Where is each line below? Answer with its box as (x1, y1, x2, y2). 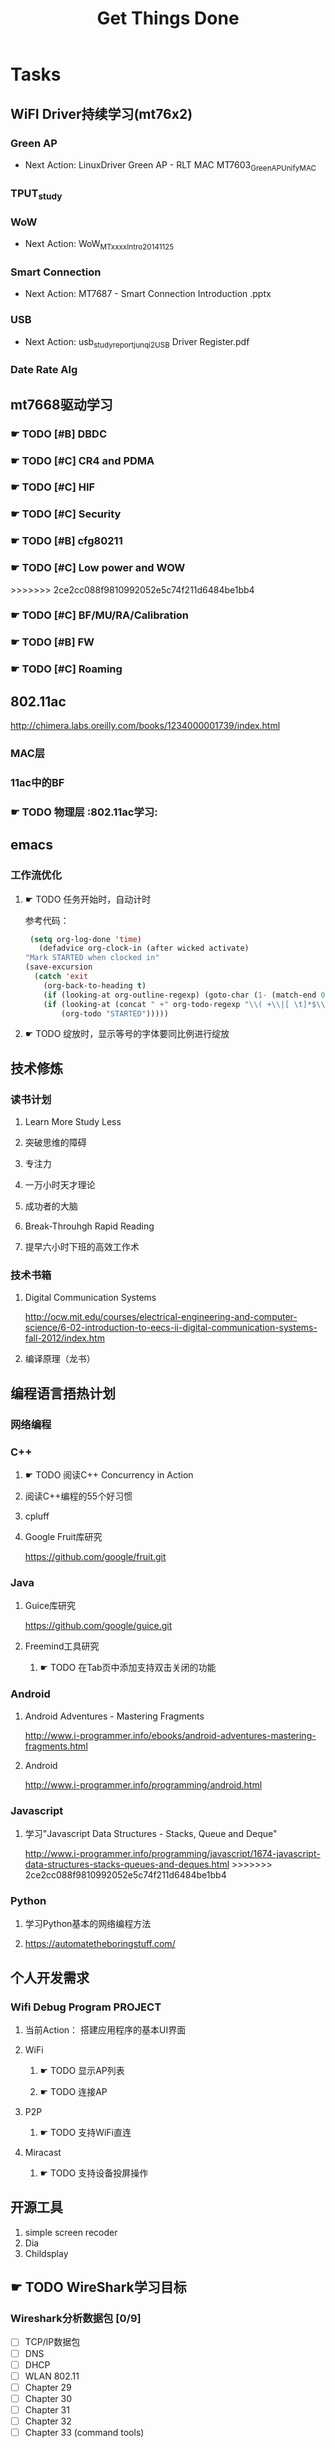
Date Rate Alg (10, 363, 78, 377)
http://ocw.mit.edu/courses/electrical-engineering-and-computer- (24, 1311, 298, 1323)
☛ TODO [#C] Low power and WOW (10, 561, 186, 575)
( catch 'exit (34, 972, 89, 982)
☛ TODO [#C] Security (10, 507, 122, 521)
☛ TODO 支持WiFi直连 (39, 2126, 132, 2138)
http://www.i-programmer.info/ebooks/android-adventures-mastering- (24, 1729, 317, 1741)
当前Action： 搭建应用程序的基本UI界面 (24, 2023, 187, 2036)
